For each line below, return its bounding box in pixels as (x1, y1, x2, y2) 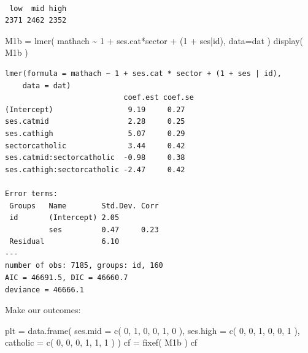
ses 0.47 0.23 (48, 225, 159, 234)
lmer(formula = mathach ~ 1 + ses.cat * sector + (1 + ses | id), (5, 69, 282, 78)
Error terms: (5, 189, 58, 198)
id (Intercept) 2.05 (9, 213, 120, 222)
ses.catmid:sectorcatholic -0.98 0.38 (5, 153, 185, 162)
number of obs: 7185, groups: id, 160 (5, 261, 163, 270)
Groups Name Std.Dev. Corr (9, 201, 159, 210)
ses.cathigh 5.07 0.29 (5, 129, 185, 138)
